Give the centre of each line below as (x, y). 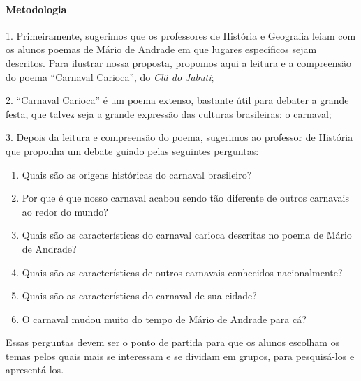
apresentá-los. (35, 369)
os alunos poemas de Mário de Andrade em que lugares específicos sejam (161, 49)
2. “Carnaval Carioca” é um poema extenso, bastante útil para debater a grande (177, 100)
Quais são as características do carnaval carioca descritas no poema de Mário (187, 235)
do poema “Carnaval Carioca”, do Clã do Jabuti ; (110, 76)
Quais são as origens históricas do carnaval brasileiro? (137, 174)
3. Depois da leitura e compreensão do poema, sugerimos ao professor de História (179, 137)
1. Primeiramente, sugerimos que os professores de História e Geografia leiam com (181, 35)
